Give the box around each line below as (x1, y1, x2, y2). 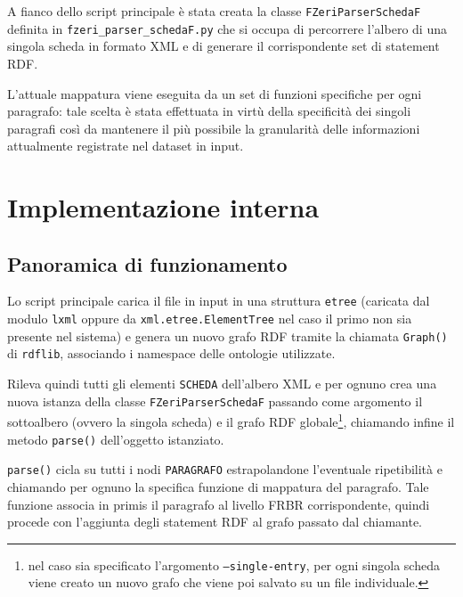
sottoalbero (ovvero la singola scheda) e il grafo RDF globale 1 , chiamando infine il (7, 410, 455, 431)
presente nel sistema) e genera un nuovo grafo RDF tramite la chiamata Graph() (7, 326, 448, 345)
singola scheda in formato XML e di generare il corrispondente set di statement (7, 37, 440, 55)
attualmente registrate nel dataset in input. (7, 136, 244, 155)
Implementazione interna (7, 189, 320, 225)
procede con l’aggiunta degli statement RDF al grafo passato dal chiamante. (7, 512, 422, 531)
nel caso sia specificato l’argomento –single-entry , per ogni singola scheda (28, 555, 440, 574)
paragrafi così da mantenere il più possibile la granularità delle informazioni (7, 119, 420, 137)
